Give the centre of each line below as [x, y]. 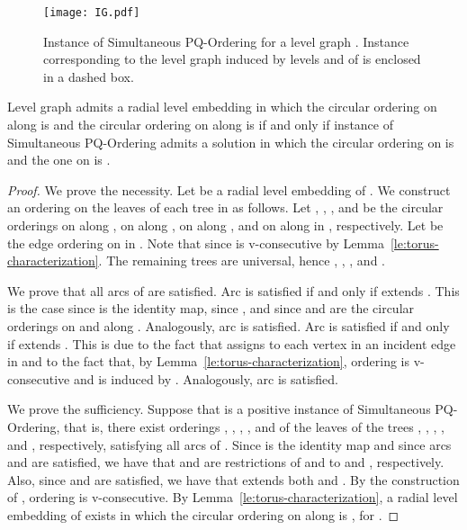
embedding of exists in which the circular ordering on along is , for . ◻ [203, 514]
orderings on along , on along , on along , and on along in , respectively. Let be [225, 225]
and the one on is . [59, 160]
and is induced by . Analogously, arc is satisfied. [206, 378]
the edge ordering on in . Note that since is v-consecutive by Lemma [196, 243]
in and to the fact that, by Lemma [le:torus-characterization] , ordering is [209, 361]
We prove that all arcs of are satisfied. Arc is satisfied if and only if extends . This [233, 290]
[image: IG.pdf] [92, 13]
